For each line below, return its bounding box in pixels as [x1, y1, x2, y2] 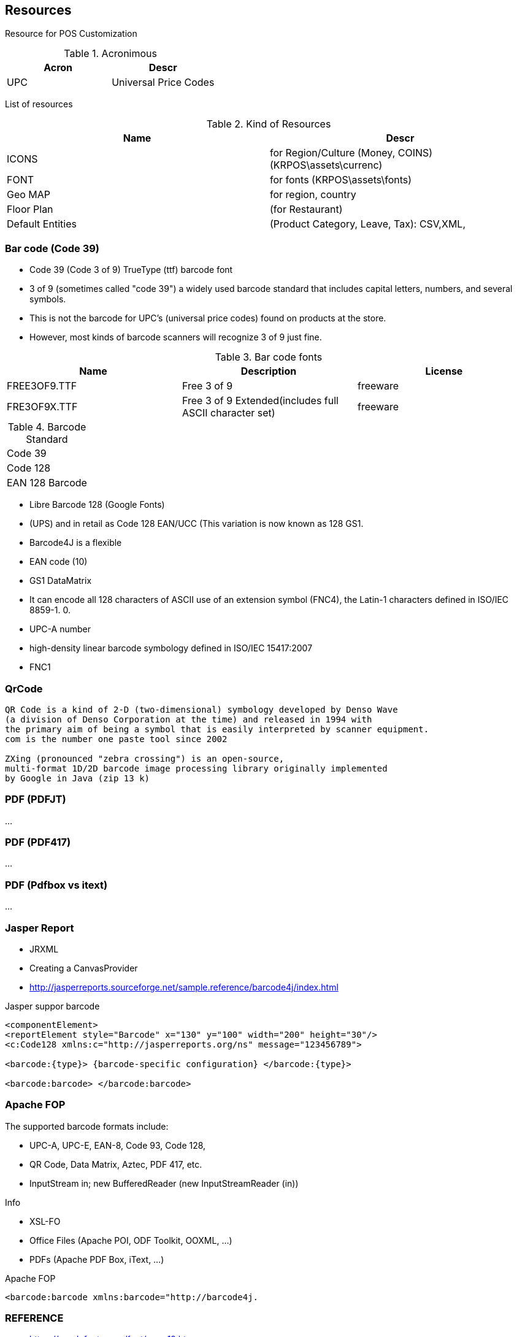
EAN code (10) [29, 556, 88, 567]
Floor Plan [7, 203, 53, 216]
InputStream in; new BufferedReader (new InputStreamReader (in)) [29, 1178, 299, 1189]
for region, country [270, 188, 356, 201]
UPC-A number [29, 624, 91, 635]
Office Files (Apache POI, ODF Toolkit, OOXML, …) [29, 1235, 232, 1246]
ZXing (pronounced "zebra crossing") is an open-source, [5, 753, 285, 764]
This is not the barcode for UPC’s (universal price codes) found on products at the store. [29, 313, 386, 324]
